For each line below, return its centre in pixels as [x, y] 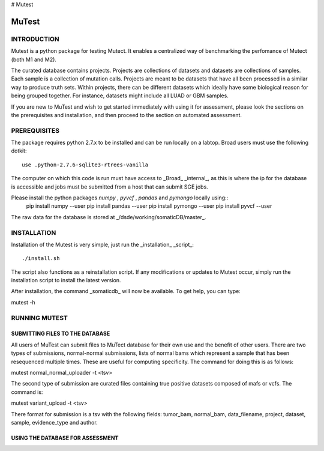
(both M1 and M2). [34, 59]
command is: [27, 392]
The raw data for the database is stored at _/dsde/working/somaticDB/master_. [109, 217]
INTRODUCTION [35, 39]
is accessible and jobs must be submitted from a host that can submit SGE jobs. [109, 187]
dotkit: [19, 151]
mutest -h [23, 302]
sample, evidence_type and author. [55, 422]
